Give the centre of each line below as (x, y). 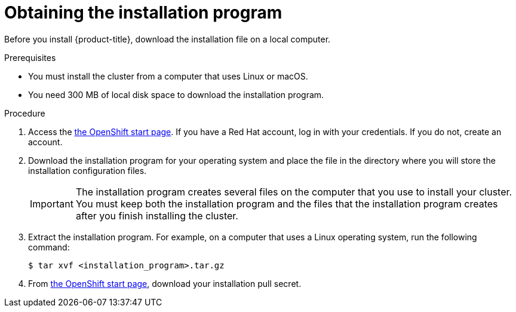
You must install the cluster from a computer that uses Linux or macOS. (168, 76)
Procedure (25, 113)
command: (49, 247)
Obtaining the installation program (143, 13)
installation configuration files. (87, 170)
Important (52, 204)
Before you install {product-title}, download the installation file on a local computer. (168, 39)
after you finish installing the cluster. (157, 215)
